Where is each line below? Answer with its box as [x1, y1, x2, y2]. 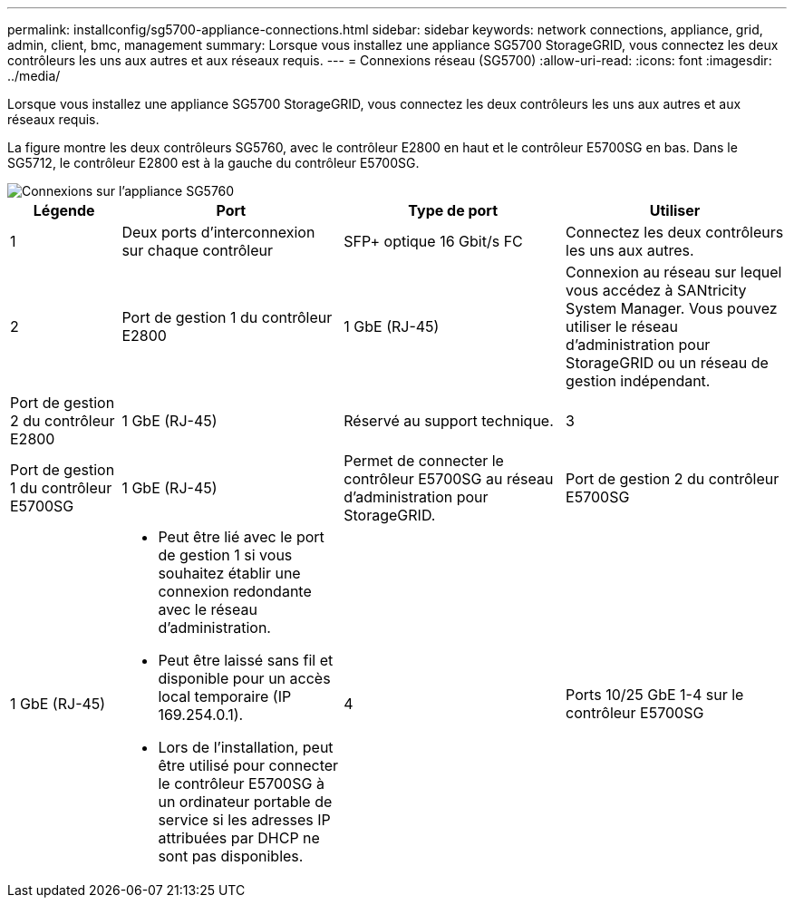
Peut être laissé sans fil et [158, 651, 334, 669]
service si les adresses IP [158, 811, 331, 829]
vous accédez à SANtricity [566, 281, 747, 299]
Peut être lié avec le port [158, 528, 324, 546]
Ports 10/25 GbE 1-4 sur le [566, 686, 744, 704]
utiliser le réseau [566, 317, 678, 336]
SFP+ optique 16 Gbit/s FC [344, 232, 523, 250]
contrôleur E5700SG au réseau [344, 470, 554, 488]
